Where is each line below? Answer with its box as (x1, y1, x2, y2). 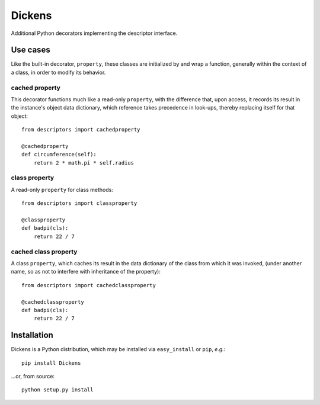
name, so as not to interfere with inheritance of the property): (11, 268, 161, 275)
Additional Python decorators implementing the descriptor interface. (11, 30, 178, 37)
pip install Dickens (21, 359, 81, 367)
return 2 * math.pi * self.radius (33, 159, 135, 166)
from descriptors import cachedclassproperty (21, 282, 156, 288)
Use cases (11, 45, 50, 55)
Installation (11, 330, 53, 340)
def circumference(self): (21, 151, 97, 158)
